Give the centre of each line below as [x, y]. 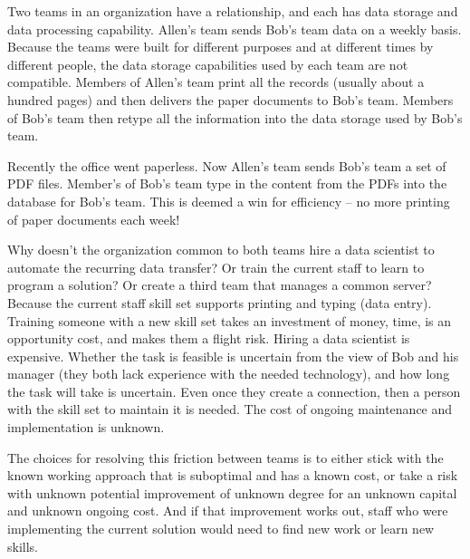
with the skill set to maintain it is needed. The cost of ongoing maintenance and [230, 409]
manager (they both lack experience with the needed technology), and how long [229, 374]
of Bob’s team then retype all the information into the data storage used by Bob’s [235, 117]
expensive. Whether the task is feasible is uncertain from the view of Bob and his [233, 356]
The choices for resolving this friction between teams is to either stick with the [225, 457]
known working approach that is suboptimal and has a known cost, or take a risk [233, 475]
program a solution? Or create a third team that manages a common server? [220, 285]
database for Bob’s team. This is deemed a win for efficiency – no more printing [229, 201]
